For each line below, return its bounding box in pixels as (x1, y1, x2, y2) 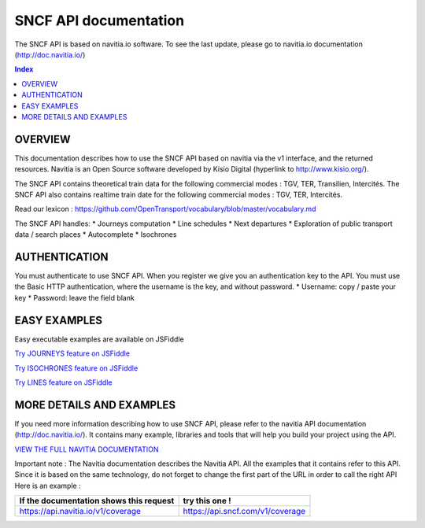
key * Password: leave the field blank (14, 293, 135, 302)
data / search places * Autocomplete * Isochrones (14, 230, 177, 239)
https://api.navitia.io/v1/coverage (19, 506, 142, 517)
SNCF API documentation (14, 12, 185, 29)
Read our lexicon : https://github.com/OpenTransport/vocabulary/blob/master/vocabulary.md (14, 205, 316, 214)
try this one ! (183, 496, 231, 507)
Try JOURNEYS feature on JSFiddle (14, 349, 130, 358)
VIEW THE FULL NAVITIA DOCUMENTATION (14, 445, 159, 454)
